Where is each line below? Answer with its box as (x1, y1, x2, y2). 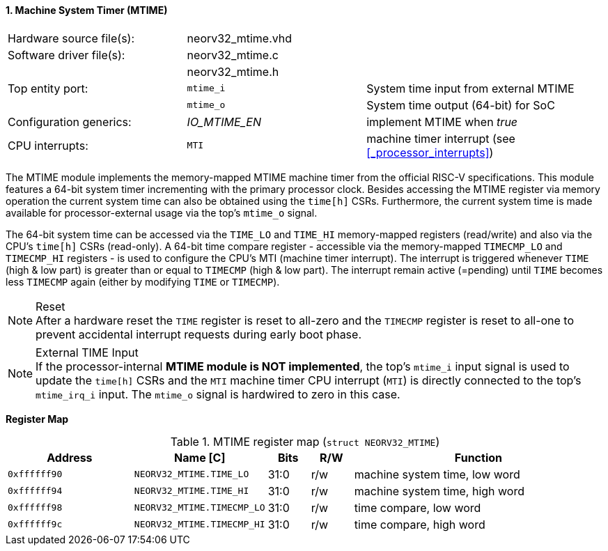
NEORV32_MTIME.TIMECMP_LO (134, 502, 265, 513)
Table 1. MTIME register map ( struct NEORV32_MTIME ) (170, 434, 440, 449)
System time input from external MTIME (366, 81, 575, 95)
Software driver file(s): (8, 47, 125, 62)
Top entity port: (8, 81, 88, 95)
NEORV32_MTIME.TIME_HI (134, 486, 249, 497)
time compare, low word (354, 500, 481, 515)
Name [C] (174, 450, 226, 465)
